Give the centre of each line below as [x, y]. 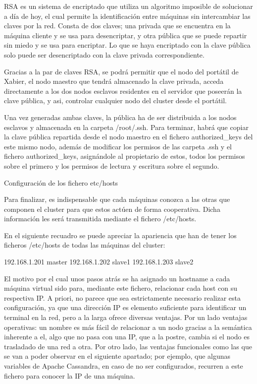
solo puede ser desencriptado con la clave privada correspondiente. [104, 54]
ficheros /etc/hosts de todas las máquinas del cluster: [85, 245]
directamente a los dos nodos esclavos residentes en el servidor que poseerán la [123, 91]
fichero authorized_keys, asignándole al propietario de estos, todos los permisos [125, 156]
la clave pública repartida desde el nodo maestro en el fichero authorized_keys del [128, 137]
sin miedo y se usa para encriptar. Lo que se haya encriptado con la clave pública [127, 45]
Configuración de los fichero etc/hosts [61, 182]
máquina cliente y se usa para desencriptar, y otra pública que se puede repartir [126, 35]
